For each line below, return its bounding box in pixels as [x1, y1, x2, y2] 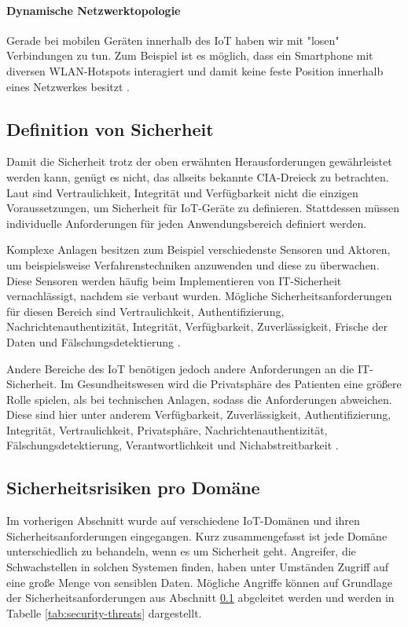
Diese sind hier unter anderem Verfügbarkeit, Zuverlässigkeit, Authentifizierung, [6, 406, 391, 423]
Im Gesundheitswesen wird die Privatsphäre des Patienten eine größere [60, 376, 402, 392]
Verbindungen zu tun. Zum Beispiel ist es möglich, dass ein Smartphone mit [6, 47, 373, 64]
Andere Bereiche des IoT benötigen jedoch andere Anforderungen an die [6, 360, 355, 376]
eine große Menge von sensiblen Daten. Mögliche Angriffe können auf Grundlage [6, 574, 392, 590]
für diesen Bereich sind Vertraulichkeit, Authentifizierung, [6, 302, 285, 319]
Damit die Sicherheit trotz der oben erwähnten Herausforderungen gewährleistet [6, 153, 392, 170]
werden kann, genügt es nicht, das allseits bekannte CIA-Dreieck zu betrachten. [6, 168, 389, 185]
